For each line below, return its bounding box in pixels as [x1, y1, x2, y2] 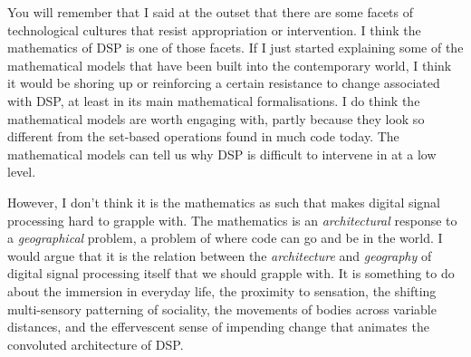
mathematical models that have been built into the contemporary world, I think [7, 55, 452, 74]
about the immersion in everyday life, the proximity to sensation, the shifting [7, 281, 437, 300]
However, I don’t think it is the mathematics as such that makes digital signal [7, 192, 441, 211]
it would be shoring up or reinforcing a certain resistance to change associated [7, 73, 440, 92]
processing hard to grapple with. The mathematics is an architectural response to [7, 210, 457, 229]
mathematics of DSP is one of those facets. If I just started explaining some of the [7, 38, 464, 57]
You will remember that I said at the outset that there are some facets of [7, 3, 414, 21]
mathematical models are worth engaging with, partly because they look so [7, 109, 425, 128]
